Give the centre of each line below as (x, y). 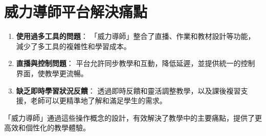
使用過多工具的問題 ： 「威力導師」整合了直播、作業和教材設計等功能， (136, 36)
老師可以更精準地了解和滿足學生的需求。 (98, 100)
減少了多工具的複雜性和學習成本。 (73, 46)
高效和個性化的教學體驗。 (47, 128)
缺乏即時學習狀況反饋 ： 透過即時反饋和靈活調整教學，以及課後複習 (128, 90)
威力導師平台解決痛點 (76, 12)
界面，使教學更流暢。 (52, 73)
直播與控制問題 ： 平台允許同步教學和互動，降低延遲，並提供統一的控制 (136, 63)
